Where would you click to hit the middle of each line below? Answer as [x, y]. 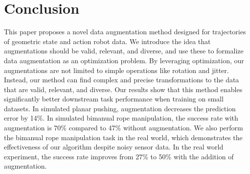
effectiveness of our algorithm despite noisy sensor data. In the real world [114, 147]
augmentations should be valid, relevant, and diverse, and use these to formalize [124, 51]
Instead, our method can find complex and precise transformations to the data [122, 80]
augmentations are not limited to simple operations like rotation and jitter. [116, 70]
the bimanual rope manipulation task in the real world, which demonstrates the [123, 137]
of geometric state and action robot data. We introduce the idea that [107, 41]
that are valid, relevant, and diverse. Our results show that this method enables [123, 89]
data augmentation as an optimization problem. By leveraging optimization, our [124, 60]
